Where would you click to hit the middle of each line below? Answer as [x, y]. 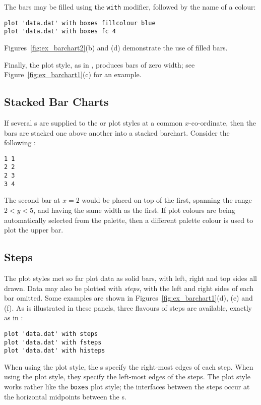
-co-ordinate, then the [223, 122]
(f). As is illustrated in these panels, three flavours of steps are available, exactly [128, 307]
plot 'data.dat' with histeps [55, 351]
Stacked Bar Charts [56, 102]
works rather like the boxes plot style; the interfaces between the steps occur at [127, 387]
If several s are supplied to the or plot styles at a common [93, 122]
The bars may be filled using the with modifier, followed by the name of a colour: [130, 7]
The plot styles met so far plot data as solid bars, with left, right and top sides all [130, 278]
